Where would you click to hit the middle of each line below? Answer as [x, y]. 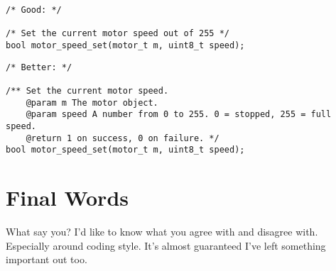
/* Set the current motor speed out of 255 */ [118, 34]
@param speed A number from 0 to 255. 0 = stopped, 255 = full [179, 115]
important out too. [47, 259]
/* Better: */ [39, 67]
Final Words [67, 198]
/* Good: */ [34, 10]
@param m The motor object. [92, 103]
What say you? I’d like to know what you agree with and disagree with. [162, 231]
